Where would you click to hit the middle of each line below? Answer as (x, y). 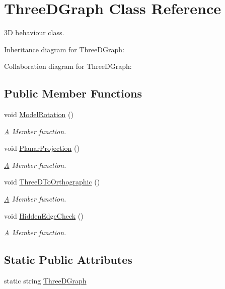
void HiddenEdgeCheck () (44, 215)
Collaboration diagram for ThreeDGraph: (68, 66)
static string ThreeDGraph (45, 281)
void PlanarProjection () (42, 148)
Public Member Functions (73, 93)
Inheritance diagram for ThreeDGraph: (64, 49)
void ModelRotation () (39, 114)
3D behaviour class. (34, 32)
